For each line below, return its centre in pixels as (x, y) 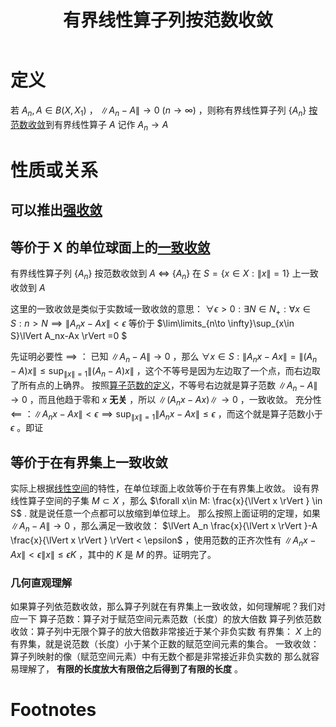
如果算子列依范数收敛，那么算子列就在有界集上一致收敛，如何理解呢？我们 (163, 606)
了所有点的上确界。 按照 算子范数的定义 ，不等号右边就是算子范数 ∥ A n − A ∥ (164, 386)
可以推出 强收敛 (56, 210)
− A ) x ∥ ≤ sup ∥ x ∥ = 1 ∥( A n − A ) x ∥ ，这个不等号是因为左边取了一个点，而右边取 (165, 372)
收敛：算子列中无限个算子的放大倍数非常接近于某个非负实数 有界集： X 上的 (166, 631)
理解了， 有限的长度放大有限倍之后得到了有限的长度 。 (130, 669)
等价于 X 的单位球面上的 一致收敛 (110, 247)
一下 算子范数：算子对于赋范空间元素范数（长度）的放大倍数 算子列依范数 (170, 619)
